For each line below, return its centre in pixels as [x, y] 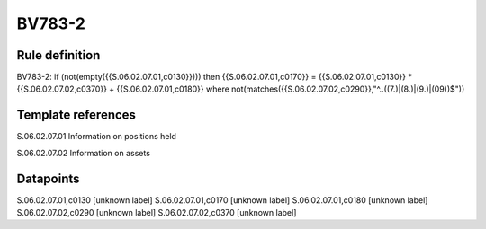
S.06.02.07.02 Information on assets [83, 153]
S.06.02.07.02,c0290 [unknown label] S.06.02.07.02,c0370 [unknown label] [157, 213]
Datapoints [48, 178]
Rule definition [58, 55]
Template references [76, 115]
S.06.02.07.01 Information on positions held [97, 137]
